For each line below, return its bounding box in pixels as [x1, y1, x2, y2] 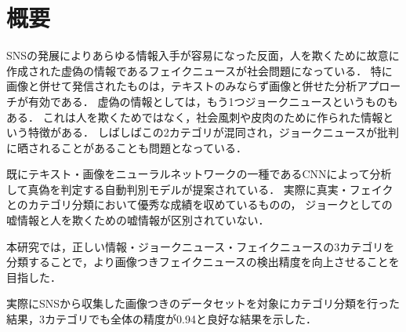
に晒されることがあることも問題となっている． [6, 139, 247, 155]
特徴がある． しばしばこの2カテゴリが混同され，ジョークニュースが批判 [27, 124, 399, 140]
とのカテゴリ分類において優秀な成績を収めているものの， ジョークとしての [6, 196, 393, 213]
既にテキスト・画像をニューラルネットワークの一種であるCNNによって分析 [6, 166, 392, 182]
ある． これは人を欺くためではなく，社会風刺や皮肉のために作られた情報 [6, 108, 383, 125]
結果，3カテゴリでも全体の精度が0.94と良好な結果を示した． [6, 311, 317, 327]
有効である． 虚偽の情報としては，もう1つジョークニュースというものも [27, 93, 398, 109]
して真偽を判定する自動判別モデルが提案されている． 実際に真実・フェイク [6, 181, 393, 197]
